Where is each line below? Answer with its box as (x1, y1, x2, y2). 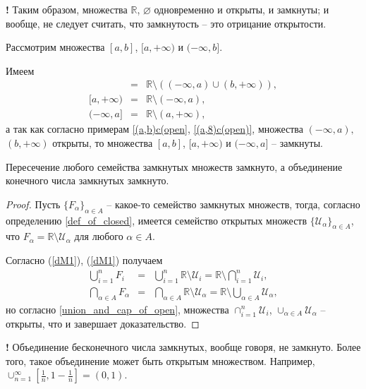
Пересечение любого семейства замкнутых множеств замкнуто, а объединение (6, 159, 343, 174)
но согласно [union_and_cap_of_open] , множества (6, 301, 229, 316)
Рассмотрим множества (6, 40, 105, 54)
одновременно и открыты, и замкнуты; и (154, 2, 329, 16)
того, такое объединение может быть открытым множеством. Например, (6, 353, 315, 368)
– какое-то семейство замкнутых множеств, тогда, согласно (106, 196, 360, 211)
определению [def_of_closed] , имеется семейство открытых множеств (6, 213, 307, 227)
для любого (74, 229, 123, 244)
